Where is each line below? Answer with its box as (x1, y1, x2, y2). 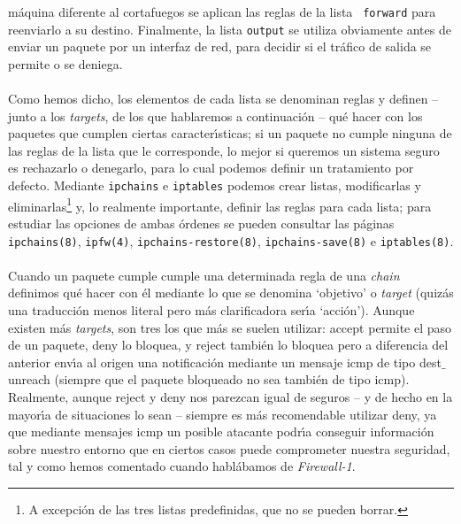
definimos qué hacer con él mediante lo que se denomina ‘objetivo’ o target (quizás (8, 283, 454, 302)
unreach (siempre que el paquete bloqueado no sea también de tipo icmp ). (8, 370, 410, 389)
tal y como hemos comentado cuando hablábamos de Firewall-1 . (8, 457, 356, 475)
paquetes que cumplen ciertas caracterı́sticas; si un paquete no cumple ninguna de (8, 124, 452, 143)
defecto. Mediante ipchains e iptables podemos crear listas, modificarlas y (8, 176, 421, 195)
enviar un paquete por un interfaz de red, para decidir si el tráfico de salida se (8, 37, 432, 56)
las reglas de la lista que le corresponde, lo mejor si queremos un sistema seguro (8, 141, 440, 159)
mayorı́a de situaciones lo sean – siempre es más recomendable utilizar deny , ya (8, 405, 437, 423)
